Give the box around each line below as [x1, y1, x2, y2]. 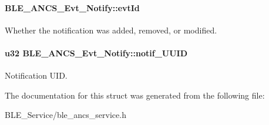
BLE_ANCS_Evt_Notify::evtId [5, 1, 140, 13]
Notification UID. [5, 69, 68, 82]
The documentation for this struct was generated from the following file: [5, 89, 265, 101]
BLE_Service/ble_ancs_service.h [5, 109, 126, 121]
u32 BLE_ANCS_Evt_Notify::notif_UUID [5, 46, 188, 59]
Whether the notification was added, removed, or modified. [5, 23, 217, 36]
